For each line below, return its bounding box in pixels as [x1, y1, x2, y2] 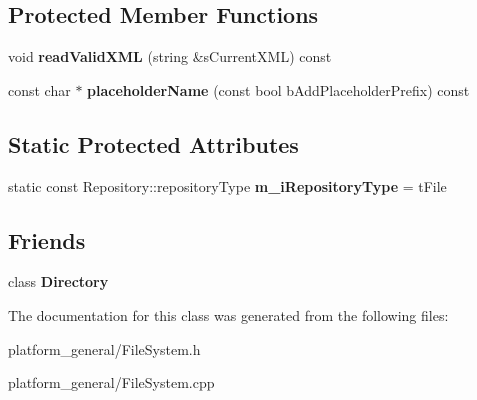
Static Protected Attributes [8, 128, 299, 159]
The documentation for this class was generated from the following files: [8, 304, 449, 325]
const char [8, 79, 71, 100]
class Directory [8, 271, 109, 292]
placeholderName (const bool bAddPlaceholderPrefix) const [87, 79, 470, 100]
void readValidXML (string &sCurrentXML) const [8, 46, 332, 67]
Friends [8, 224, 86, 255]
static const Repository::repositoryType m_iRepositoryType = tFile [8, 175, 447, 196]
